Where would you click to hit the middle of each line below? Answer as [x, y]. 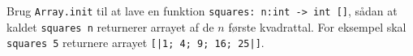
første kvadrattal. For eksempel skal [317, 26]
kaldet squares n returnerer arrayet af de [110, 26]
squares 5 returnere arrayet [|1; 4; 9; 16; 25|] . [136, 43]
